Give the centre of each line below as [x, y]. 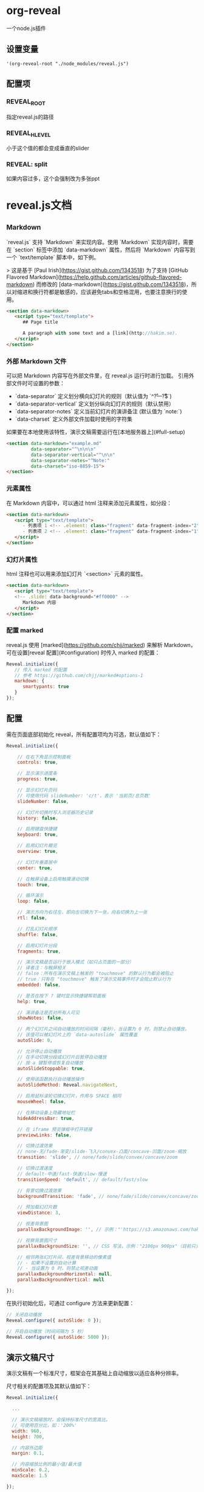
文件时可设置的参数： [38, 384]
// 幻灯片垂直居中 [37, 862]
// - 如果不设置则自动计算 [47, 1263]
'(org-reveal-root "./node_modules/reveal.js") [68, 64]
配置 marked [25, 631]
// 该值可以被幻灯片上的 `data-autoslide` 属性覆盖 [77, 1035]
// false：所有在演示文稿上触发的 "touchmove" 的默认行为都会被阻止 [96, 974]
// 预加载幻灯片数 [37, 1207]
